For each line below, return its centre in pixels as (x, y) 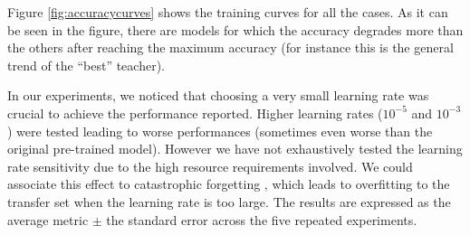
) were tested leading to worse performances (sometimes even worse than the (220, 131)
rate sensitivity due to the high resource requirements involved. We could (210, 166)
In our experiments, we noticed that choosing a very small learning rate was (218, 95)
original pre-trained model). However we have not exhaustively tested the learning (235, 149)
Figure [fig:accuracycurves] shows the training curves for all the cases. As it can (228, 12)
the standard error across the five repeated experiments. (262, 219)
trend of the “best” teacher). (86, 65)
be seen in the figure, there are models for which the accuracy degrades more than (235, 29)
